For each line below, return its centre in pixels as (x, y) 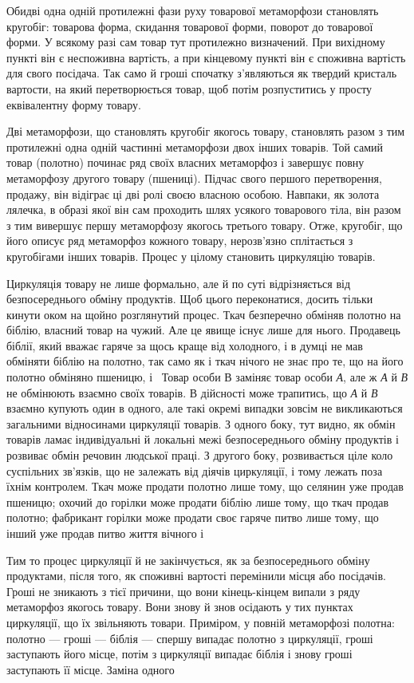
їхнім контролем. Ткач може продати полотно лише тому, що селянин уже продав (205, 486)
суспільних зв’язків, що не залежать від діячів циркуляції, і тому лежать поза (195, 470)
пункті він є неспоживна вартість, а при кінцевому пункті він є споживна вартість (206, 57)
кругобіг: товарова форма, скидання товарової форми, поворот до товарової (190, 26)
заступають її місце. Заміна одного (91, 669)
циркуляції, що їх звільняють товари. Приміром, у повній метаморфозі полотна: (201, 622)
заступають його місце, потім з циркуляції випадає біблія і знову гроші (179, 654)
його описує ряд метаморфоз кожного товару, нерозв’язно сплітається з (180, 241)
